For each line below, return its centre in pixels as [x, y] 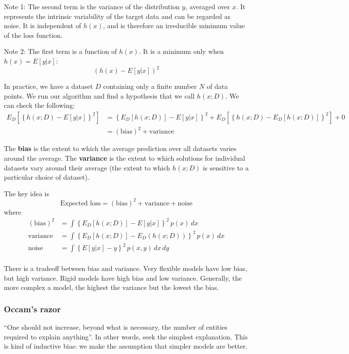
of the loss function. [33, 35]
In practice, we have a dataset [49, 86]
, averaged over [208, 6]
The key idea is [27, 193]
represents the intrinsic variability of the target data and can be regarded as [117, 16]
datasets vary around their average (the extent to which [87, 167]
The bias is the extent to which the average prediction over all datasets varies [120, 148]
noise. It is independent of [43, 25]
